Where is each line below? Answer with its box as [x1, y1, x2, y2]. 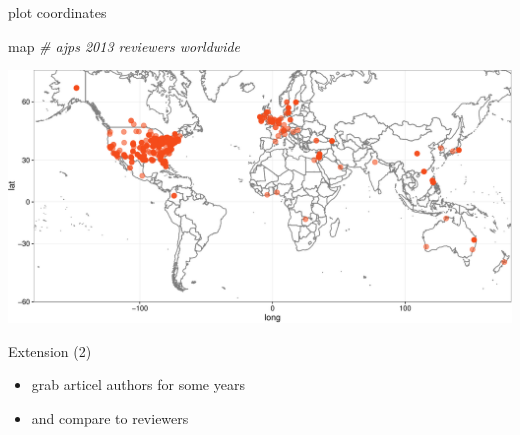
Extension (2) [8, 340, 92, 361]
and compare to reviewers [31, 407, 189, 428]
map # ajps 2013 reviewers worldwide [8, 35, 241, 56]
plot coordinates [8, 2, 107, 22]
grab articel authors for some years [31, 374, 245, 395]
